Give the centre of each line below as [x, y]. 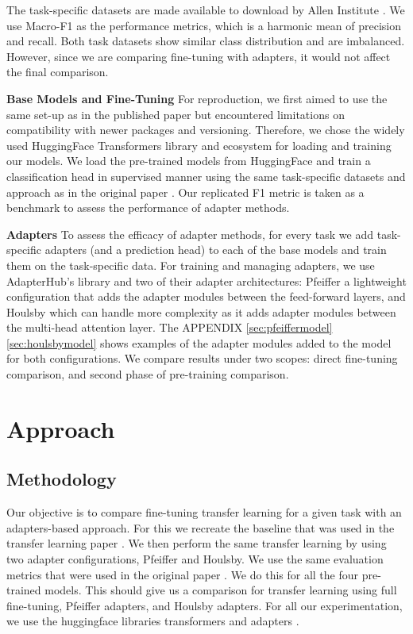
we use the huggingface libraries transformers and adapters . [153, 621]
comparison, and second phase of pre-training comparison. [148, 374]
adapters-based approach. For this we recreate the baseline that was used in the [201, 527]
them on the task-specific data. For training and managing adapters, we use [191, 265]
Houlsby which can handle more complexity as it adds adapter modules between [201, 311]
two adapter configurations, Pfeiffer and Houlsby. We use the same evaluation [195, 559]
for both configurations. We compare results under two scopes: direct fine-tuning [202, 358]
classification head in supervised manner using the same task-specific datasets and [206, 176]
